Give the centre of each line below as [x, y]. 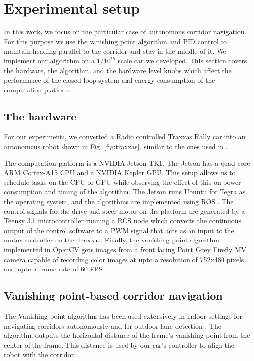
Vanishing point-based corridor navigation [113, 295]
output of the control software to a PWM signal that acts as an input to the [119, 230]
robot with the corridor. [40, 354]
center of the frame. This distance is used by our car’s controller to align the [119, 345]
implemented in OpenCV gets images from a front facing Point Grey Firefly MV [125, 250]
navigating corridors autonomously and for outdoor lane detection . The [113, 325]
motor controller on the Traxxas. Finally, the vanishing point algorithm [111, 240]
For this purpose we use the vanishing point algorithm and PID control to [115, 41]
